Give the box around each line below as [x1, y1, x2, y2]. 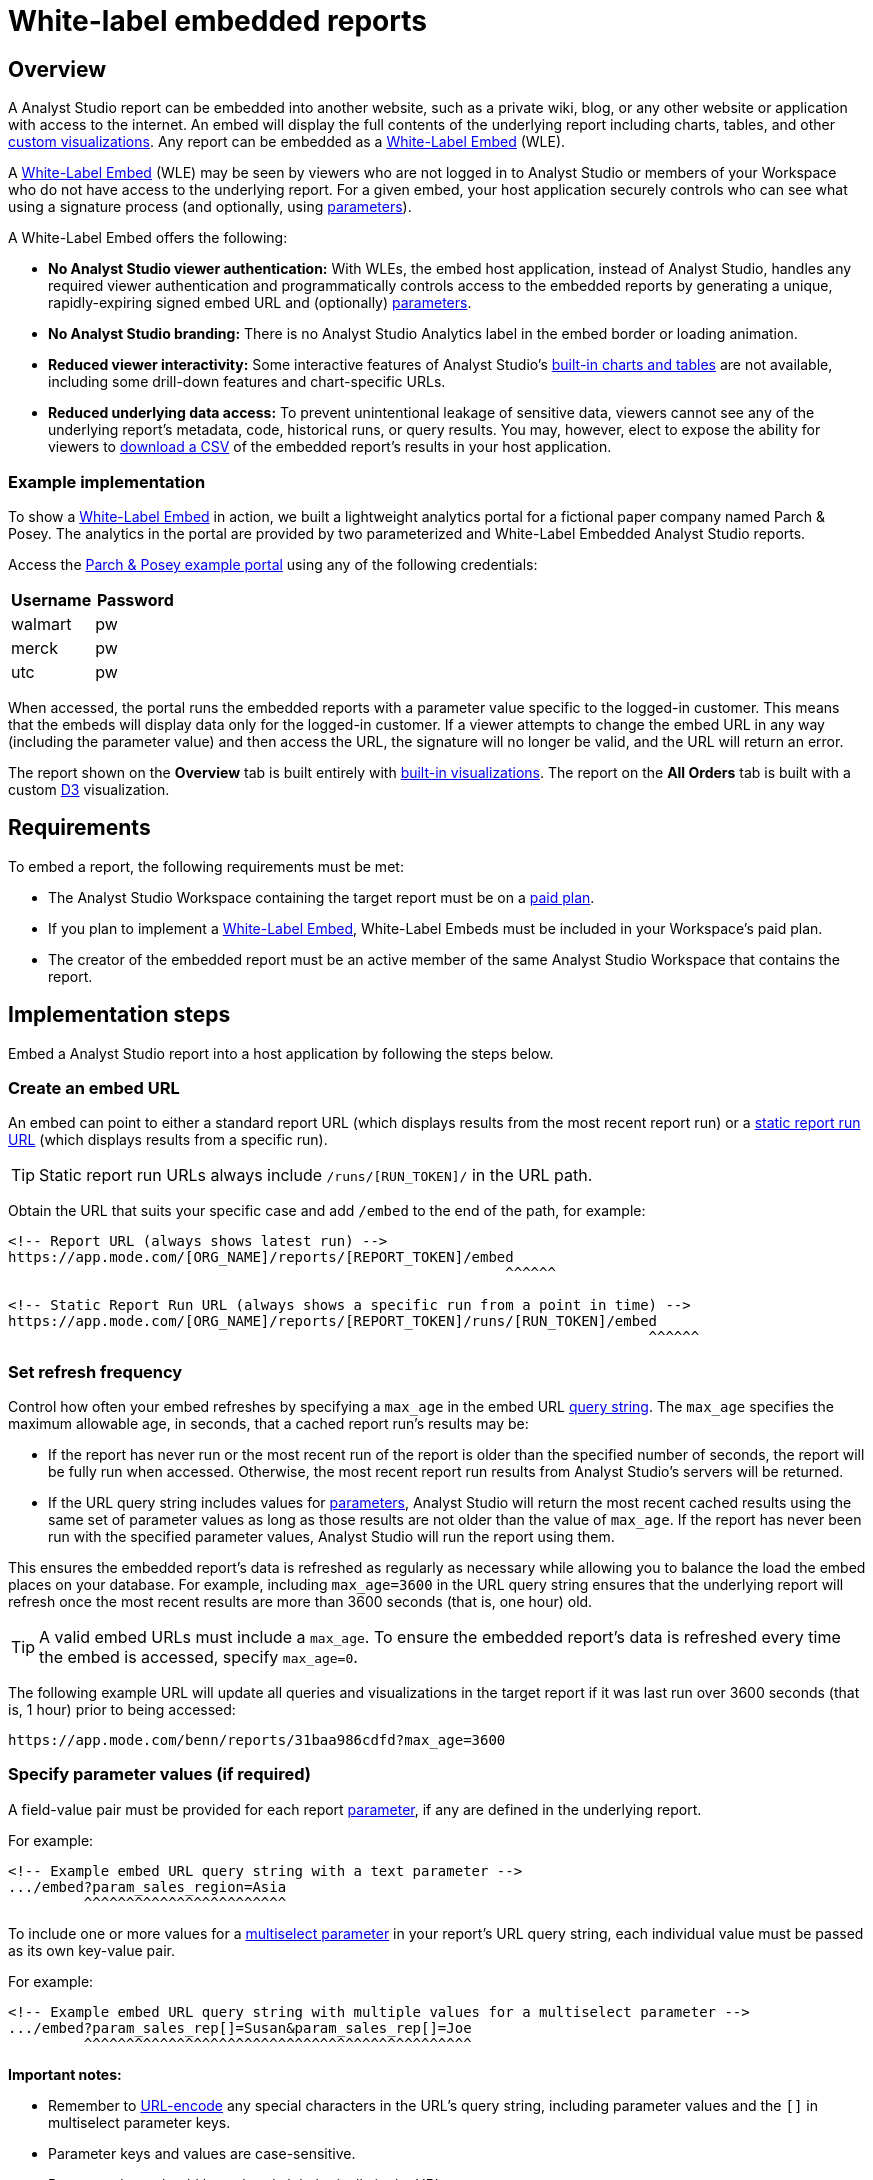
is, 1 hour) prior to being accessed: [8, 1701, 236, 1719]
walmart [11, 613, 72, 634]
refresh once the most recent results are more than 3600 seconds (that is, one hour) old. [8, 1593, 593, 1611]
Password [96, 589, 174, 610]
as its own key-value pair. [8, 1941, 175, 1959]
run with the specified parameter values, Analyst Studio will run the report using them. [48, 1528, 615, 1546]
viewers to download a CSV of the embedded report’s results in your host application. [48, 438, 612, 456]
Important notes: [8, 2065, 122, 2083]
